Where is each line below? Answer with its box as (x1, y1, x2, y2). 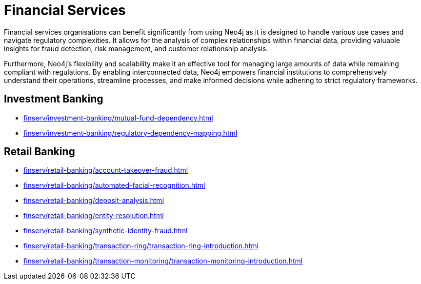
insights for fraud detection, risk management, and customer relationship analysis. (4, 44, 268, 53)
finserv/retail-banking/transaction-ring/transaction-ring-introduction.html (23, 242, 259, 250)
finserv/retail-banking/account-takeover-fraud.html (23, 166, 188, 175)
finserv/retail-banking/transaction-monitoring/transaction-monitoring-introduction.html (23, 257, 303, 265)
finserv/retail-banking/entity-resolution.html (23, 211, 164, 220)
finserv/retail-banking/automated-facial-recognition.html (23, 181, 205, 190)
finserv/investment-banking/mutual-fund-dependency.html (23, 113, 213, 122)
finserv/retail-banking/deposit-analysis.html (23, 196, 164, 205)
